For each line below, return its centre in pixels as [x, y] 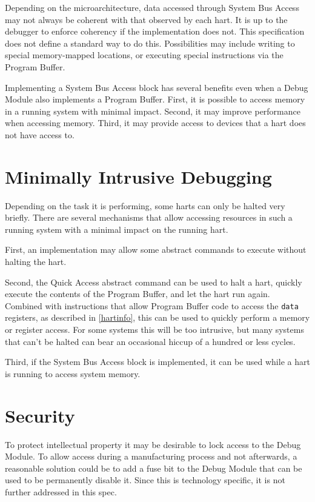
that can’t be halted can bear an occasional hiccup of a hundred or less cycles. [150, 341]
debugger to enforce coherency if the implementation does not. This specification [155, 31]
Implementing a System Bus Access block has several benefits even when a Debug [157, 87]
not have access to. [40, 134]
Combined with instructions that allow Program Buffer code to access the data [152, 305]
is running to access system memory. [73, 373]
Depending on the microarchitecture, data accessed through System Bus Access [152, 7]
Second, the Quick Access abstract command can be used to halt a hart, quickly [154, 282]
